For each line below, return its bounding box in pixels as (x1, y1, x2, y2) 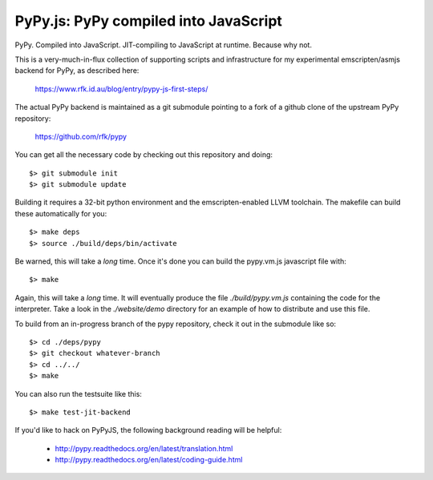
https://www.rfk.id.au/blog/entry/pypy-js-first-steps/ (34, 84, 208, 94)
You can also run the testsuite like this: (14, 389, 142, 398)
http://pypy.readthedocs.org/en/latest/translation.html (55, 443, 233, 453)
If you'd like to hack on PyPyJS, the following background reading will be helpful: (14, 426, 282, 435)
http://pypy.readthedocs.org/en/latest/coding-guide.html (55, 455, 243, 465)
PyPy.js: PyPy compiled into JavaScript (14, 12, 282, 30)
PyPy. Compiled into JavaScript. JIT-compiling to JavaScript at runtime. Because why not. (14, 40, 313, 50)
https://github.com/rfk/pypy (34, 131, 127, 141)
